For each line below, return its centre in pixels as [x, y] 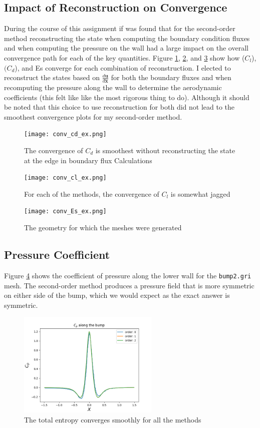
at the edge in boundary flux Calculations [88, 160]
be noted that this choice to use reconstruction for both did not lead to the [119, 107]
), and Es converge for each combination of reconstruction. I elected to [123, 67]
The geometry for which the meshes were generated [103, 228]
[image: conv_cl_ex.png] [65, 178]
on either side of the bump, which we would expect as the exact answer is [117, 295]
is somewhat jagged [200, 193]
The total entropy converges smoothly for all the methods [113, 419]
